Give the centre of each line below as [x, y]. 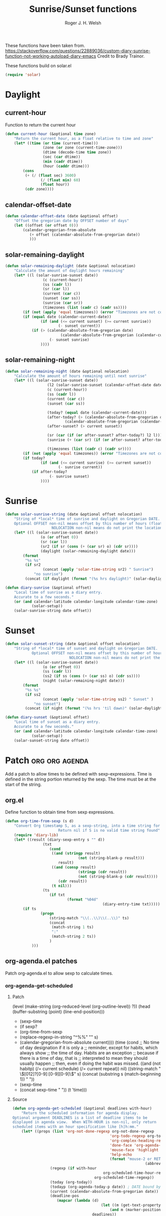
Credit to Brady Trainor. [121, 56]
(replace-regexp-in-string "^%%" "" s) [59, 1037]
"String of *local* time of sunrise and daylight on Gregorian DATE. [87, 519]
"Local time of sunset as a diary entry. [57, 722]
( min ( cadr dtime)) [63, 162]
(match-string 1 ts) [73, 927]
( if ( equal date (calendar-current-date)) [67, 317]
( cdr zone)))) [40, 189]
